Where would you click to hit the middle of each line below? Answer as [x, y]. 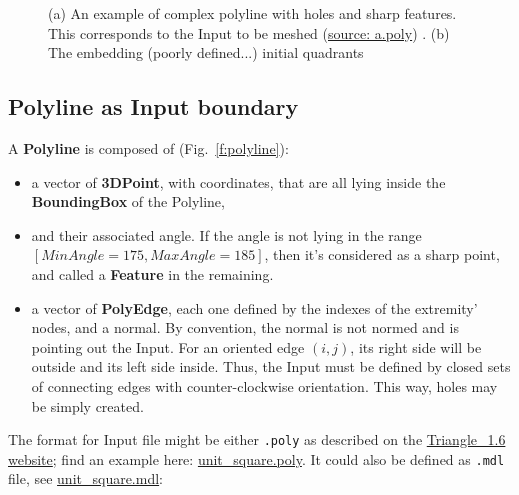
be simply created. [87, 405]
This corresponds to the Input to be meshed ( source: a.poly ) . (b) [249, 32]
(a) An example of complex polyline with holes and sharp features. [252, 13]
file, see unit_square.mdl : [86, 478]
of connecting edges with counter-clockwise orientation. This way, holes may [264, 385]
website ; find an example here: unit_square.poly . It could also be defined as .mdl [256, 458]
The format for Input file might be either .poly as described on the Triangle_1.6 [257, 439]
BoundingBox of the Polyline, [128, 201]
